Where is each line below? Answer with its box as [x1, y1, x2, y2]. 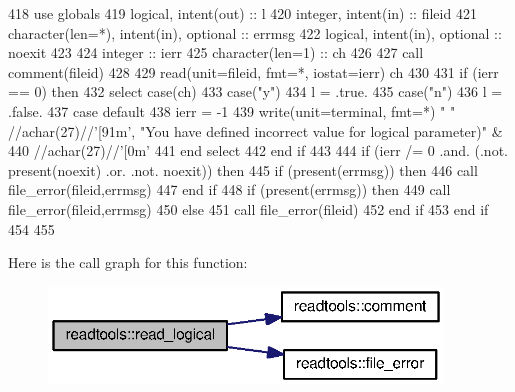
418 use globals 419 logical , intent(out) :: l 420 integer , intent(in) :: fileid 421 [8, 3, 477, 23]
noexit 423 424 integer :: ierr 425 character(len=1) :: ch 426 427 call [8, 42, 424, 63]
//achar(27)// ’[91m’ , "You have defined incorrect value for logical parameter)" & [8, 120, 503, 141]
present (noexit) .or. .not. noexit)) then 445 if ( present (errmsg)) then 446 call [8, 159, 478, 180]
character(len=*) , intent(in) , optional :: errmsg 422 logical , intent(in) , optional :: [8, 22, 502, 43]
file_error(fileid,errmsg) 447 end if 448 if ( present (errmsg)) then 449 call [8, 179, 451, 200]
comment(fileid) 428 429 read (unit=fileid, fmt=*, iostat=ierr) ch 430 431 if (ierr [8, 61, 499, 82]
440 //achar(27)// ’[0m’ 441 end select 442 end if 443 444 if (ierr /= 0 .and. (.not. [8, 140, 508, 161]
